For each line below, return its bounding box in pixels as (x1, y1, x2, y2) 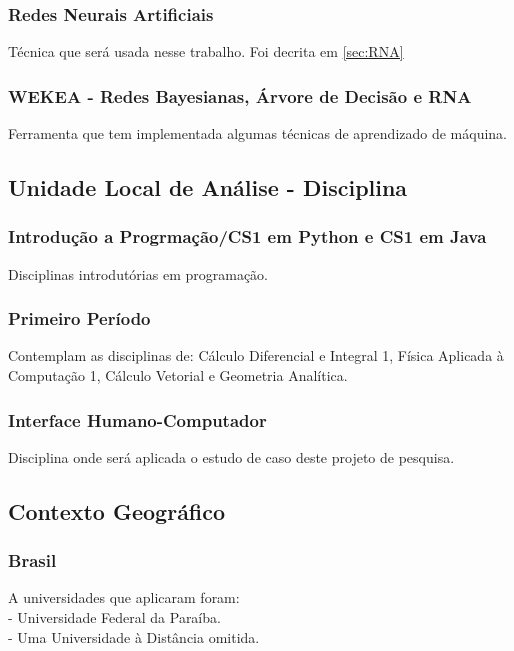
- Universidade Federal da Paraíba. (8, 607, 221, 628)
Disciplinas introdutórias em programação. (8, 263, 268, 284)
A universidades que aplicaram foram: (8, 587, 240, 608)
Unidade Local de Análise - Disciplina (8, 172, 408, 203)
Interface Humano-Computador (8, 407, 267, 432)
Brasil (8, 548, 57, 573)
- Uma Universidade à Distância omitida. (8, 626, 260, 647)
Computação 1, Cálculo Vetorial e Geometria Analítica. (8, 365, 348, 386)
